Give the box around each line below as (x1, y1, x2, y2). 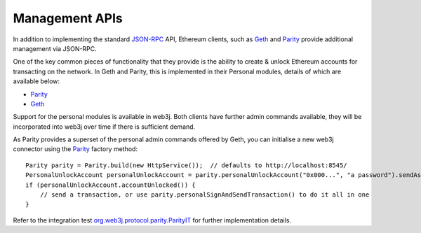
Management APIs (13, 10, 123, 26)
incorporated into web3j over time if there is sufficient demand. (13, 122, 196, 131)
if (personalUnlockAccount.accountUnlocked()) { (25, 181, 196, 189)
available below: (13, 77, 60, 85)
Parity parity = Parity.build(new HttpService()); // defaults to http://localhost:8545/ (25, 161, 347, 169)
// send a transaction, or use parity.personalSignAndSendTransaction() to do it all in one (39, 191, 370, 199)
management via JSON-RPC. (13, 44, 98, 52)
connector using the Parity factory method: (13, 145, 138, 153)
